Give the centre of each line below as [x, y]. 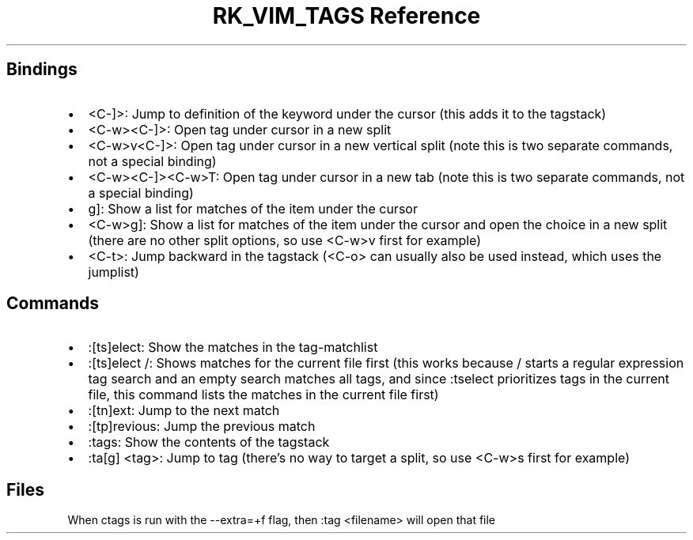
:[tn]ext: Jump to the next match [184, 411]
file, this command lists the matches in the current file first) [263, 395]
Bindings [42, 70]
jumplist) [114, 272]
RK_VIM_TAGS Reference [346, 16]
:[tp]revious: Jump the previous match [202, 427]
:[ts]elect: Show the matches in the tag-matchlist [233, 347]
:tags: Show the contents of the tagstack [209, 442]
